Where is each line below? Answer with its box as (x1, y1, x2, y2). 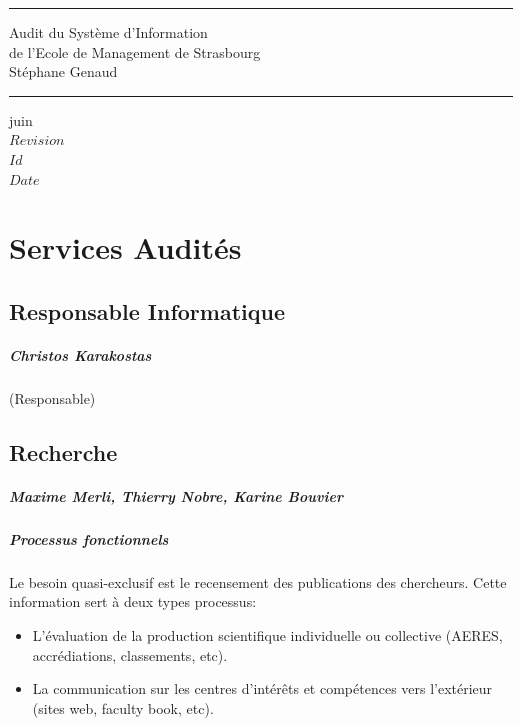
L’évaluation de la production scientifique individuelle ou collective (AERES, (32, 624, 503, 645)
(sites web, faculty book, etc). (32, 697, 214, 718)
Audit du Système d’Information (9, 22, 208, 42)
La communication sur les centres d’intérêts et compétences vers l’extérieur (32, 678, 493, 699)
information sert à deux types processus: (9, 591, 257, 612)
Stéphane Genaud (9, 61, 118, 82)
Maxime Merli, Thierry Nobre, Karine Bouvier (9, 485, 343, 506)
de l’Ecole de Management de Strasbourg (9, 41, 261, 62)
